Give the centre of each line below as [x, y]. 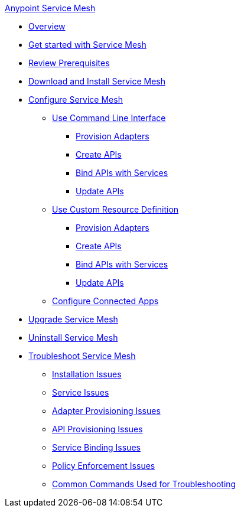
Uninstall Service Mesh [73, 337]
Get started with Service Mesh [87, 45]
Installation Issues [87, 374]
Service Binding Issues [96, 447]
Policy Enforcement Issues [104, 466]
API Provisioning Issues [97, 429]
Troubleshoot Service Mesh [82, 356]
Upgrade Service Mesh [73, 319]
